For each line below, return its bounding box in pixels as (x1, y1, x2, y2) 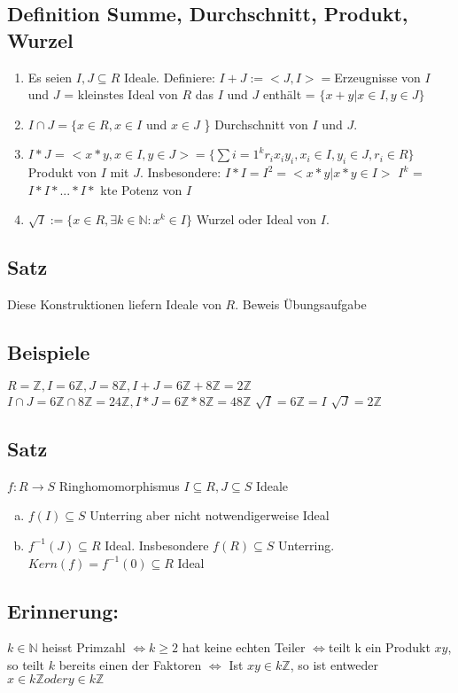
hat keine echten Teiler (182, 638, 306, 657)
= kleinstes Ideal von (64, 85, 178, 104)
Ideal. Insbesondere (105, 535, 209, 554)
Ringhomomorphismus (58, 476, 180, 494)
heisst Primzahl (42, 638, 126, 657)
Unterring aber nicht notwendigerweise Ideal (89, 506, 330, 525)
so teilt (7, 655, 45, 674)
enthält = (262, 85, 315, 104)
